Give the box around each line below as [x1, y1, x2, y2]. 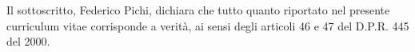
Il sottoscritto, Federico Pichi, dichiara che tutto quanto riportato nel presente [6, 2, 390, 18]
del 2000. [6, 33, 50, 50]
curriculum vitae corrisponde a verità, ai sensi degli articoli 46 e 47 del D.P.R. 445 [6, 17, 409, 34]
